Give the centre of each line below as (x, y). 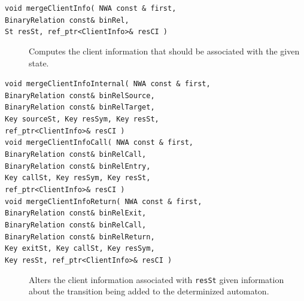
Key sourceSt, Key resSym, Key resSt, (82, 119)
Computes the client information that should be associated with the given (164, 51)
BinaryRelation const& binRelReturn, (80, 237)
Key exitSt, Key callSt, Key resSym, (80, 249)
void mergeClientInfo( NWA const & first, (91, 8)
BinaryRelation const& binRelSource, (80, 95)
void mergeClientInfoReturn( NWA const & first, (104, 201)
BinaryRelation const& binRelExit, (76, 213)
